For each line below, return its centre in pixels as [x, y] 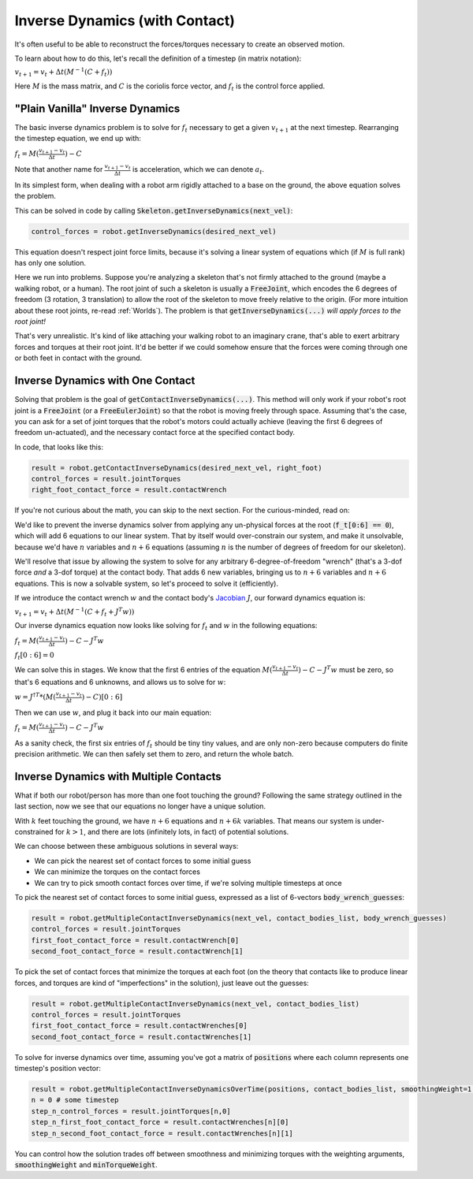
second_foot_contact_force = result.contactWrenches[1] [142, 1037]
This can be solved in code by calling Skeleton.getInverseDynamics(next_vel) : [154, 210]
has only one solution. [50, 263]
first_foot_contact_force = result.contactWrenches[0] [139, 1026]
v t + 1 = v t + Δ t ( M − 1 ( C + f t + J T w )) [74, 612]
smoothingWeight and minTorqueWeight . [86, 1165]
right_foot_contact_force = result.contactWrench [129, 490]
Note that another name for [59, 169]
